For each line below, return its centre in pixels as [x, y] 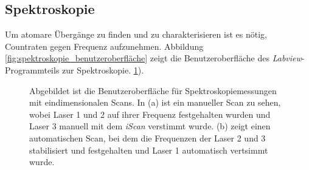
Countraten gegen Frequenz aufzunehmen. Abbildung [104, 46]
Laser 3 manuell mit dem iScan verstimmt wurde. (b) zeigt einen [150, 126]
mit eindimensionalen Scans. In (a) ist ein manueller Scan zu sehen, [155, 102]
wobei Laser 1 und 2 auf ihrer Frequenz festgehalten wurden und [150, 114]
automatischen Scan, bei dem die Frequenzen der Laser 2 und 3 [148, 138]
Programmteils [32, 70]
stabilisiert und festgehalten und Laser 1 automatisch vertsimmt [149, 150]
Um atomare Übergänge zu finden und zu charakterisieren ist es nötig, [136, 34]
